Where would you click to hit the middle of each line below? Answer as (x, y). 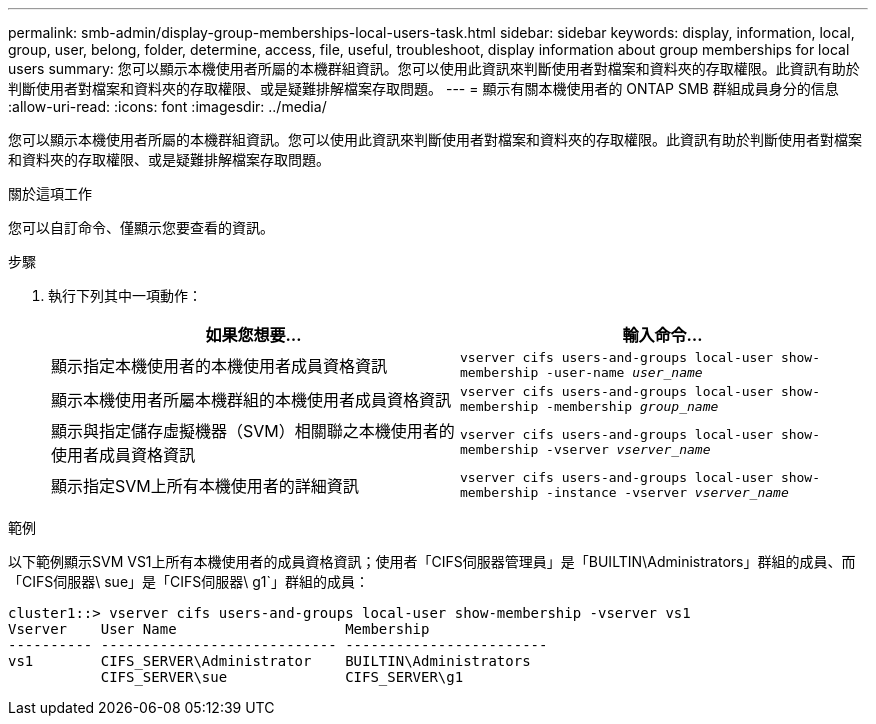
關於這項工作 (50, 193)
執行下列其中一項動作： (125, 295)
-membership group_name (632, 406)
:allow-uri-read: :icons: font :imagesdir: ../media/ (167, 106)
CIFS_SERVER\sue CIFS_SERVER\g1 (282, 677)
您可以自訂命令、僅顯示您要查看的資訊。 (141, 227)
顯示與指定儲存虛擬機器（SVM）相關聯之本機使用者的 (253, 431)
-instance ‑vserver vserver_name (667, 492)
